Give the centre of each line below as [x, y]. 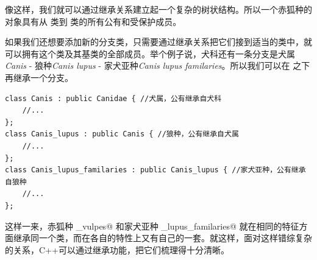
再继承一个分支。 [39, 77]
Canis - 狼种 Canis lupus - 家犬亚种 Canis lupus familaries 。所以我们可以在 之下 [158, 65]
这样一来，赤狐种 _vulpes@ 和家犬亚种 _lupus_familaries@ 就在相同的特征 [152, 226]
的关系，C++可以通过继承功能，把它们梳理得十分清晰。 [117, 249]
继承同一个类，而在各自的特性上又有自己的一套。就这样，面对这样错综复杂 [162, 238]
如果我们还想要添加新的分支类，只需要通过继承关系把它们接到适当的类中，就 [158, 42]
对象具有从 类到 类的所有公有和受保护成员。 [93, 21]
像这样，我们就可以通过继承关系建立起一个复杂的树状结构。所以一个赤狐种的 [158, 9]
